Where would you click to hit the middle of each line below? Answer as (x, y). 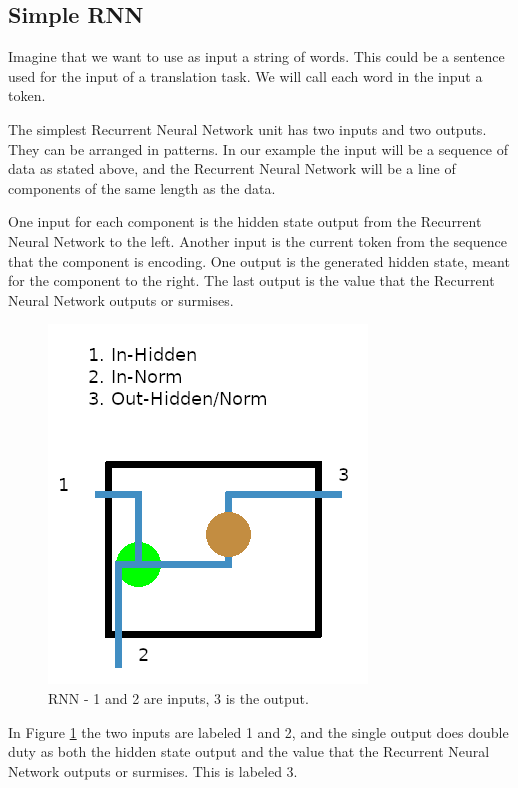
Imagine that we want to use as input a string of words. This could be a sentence (256, 56)
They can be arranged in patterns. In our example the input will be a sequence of (258, 148)
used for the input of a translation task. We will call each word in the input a (245, 75)
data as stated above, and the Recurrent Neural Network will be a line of (232, 168)
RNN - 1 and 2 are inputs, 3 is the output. (178, 697)
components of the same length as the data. (142, 187)
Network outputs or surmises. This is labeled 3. (153, 770)
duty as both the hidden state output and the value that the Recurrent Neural (249, 751)
